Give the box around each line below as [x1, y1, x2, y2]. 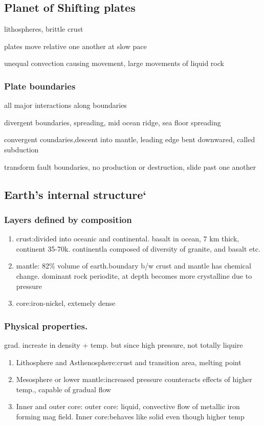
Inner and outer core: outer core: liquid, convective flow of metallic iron [16, 401, 240, 412]
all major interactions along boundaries [4, 100, 127, 110]
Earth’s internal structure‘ [4, 186, 146, 202]
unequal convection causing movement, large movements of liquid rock [4, 58, 224, 69]
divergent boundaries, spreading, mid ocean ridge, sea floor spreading [4, 117, 221, 127]
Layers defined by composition [4, 213, 132, 226]
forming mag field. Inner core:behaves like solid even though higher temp [16, 411, 245, 421]
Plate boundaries [4, 79, 76, 92]
